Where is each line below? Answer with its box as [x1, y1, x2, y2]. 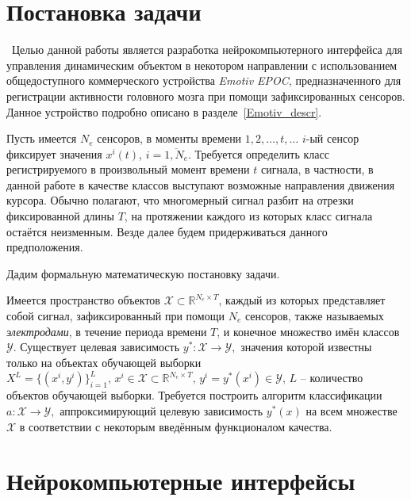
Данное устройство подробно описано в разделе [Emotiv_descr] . [6, 103, 322, 120]
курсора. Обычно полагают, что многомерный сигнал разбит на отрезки [6, 192, 354, 208]
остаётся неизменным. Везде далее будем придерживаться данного [6, 223, 328, 239]
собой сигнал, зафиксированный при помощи [6, 308, 225, 324]
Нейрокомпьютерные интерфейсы [6, 465, 355, 497]
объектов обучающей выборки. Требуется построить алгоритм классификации [6, 387, 382, 403]
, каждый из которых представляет [218, 292, 386, 308]
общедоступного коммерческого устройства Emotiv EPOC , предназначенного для [6, 72, 401, 89]
